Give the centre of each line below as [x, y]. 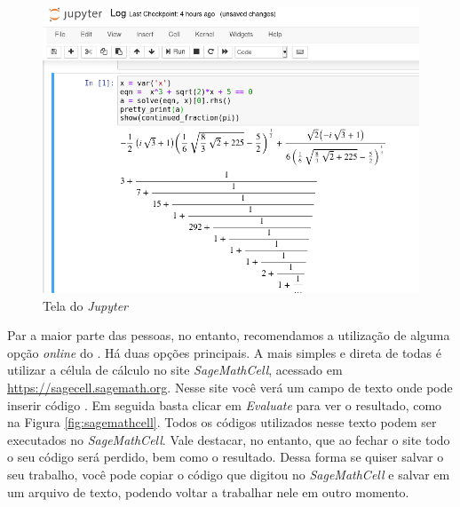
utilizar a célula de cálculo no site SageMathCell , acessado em [175, 370]
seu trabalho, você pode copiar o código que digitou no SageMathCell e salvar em [229, 474]
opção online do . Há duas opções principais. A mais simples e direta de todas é [224, 352]
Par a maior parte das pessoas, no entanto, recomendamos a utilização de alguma [229, 335]
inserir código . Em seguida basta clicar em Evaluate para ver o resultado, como [225, 404]
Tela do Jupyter [85, 305]
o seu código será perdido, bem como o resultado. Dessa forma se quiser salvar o [226, 457]
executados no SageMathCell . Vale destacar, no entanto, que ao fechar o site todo [229, 439]
